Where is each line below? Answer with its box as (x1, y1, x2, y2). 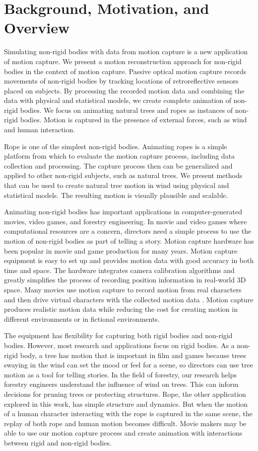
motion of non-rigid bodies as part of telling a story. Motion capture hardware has (4, 236, 254, 246)
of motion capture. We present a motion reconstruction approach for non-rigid (4, 56, 242, 66)
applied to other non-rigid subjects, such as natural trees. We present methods (4, 170, 243, 180)
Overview (4, 17, 70, 38)
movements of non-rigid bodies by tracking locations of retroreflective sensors (4, 76, 239, 86)
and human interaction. (4, 124, 75, 135)
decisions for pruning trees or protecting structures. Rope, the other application (4, 388, 246, 399)
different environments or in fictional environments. (4, 313, 160, 324)
